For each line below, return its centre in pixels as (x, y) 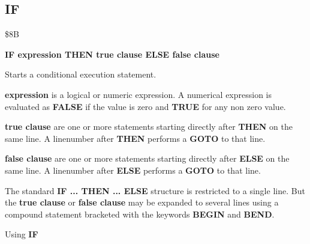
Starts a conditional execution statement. (81, 74)
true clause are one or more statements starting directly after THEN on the (149, 127)
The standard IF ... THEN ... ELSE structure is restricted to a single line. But (155, 190)
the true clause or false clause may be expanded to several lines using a (142, 202)
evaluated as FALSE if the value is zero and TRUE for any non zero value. (145, 106)
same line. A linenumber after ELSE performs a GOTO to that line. (133, 170)
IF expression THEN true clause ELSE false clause (112, 54)
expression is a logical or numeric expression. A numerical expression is (139, 94)
